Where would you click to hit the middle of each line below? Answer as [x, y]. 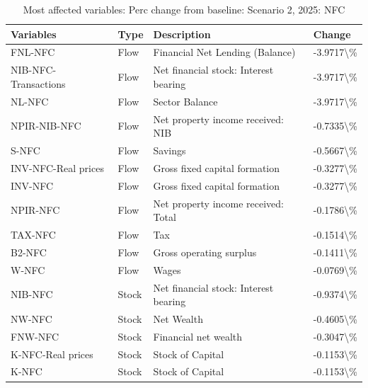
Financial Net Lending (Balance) [224, 52]
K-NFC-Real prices [52, 354]
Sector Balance [185, 101]
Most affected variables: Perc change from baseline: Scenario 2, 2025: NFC [184, 9]
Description [182, 34]
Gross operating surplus [205, 252]
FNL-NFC [33, 52]
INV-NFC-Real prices [57, 167]
